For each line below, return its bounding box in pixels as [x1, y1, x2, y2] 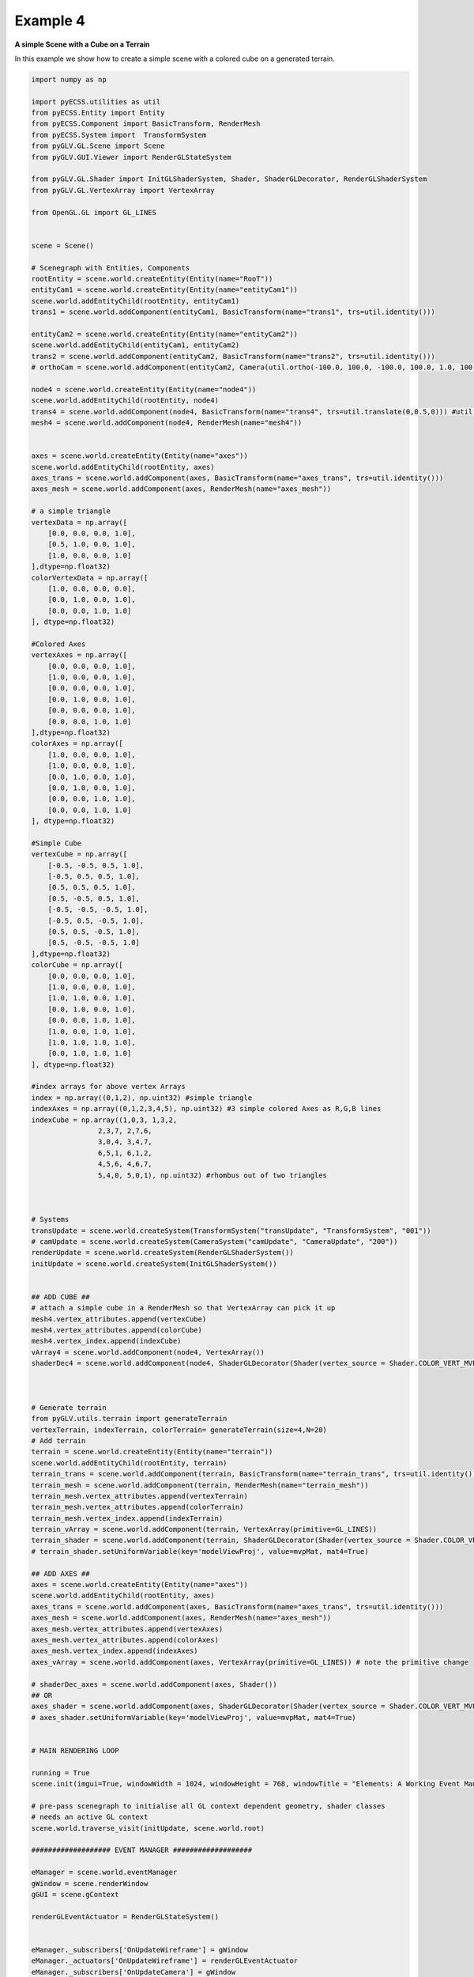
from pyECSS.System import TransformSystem [31, 130, 207, 139]
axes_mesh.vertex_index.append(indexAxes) [31, 1646, 198, 1656]
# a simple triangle [31, 507, 111, 516]
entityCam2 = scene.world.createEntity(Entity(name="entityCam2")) [31, 329, 299, 338]
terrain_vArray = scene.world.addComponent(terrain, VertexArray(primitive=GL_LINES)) [31, 1525, 378, 1534]
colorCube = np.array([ [31, 961, 124, 970]
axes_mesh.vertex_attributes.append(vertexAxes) [31, 1624, 224, 1633]
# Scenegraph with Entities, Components [31, 263, 190, 272]
